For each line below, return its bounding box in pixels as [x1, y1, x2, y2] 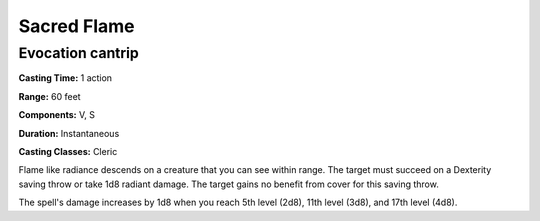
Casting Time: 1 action [18, 72, 113, 84]
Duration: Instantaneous [18, 127, 120, 139]
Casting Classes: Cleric [18, 145, 118, 157]
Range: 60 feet [18, 90, 81, 102]
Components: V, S [18, 109, 95, 121]
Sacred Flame [18, 15, 135, 37]
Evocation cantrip [18, 44, 139, 62]
